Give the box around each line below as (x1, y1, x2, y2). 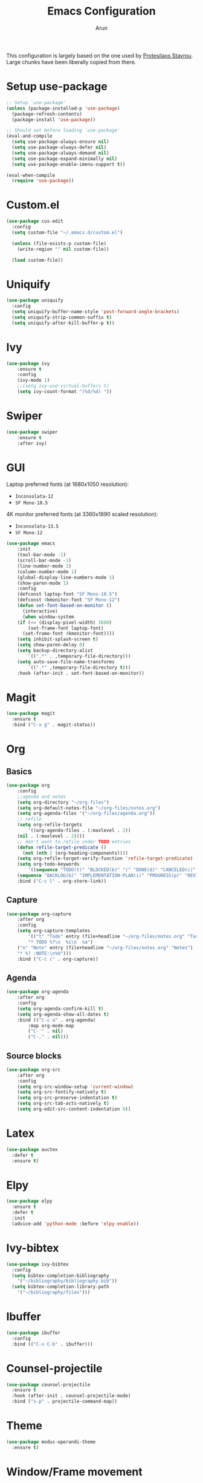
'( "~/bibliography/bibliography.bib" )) (17, 1278, 118, 1284)
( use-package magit (6, 711, 56, 717)
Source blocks (6, 1050, 62, 1061)
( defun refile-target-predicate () (17, 844, 107, 851)
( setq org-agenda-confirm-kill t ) (17, 1006, 104, 1012)
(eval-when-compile (6, 172, 56, 178)
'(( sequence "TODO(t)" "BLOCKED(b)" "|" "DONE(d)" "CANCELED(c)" (28, 867, 196, 873)
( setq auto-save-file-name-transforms (17, 659, 115, 665)
